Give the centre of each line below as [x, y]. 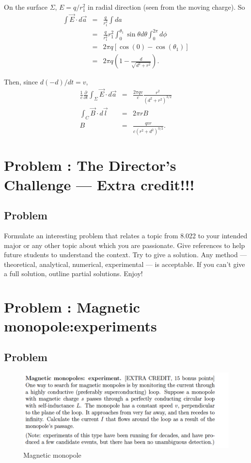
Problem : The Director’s [90, 165]
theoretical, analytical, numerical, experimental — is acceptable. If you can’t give [125, 264]
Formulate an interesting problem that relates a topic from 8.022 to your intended [126, 235]
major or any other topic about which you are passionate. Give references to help [125, 245]
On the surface [26, 7]
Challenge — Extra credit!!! [99, 184]
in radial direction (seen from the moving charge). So [166, 7]
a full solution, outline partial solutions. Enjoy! [73, 273]
